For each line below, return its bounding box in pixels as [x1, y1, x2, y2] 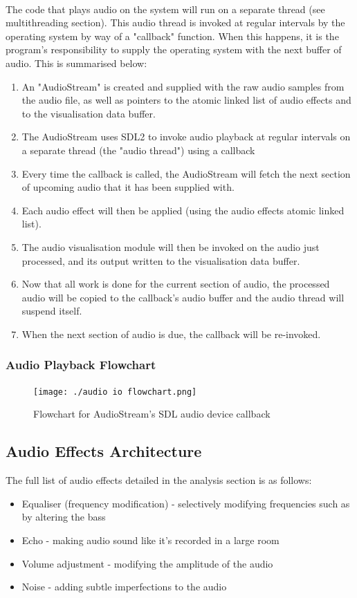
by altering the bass [21, 510, 106, 524]
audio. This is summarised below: [6, 55, 147, 70]
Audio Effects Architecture [6, 440, 202, 462]
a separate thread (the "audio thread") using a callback [21, 142, 255, 157]
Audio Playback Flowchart [6, 356, 156, 373]
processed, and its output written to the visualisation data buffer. [21, 253, 300, 268]
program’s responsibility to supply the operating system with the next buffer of [6, 42, 342, 57]
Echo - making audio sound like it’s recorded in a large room [21, 532, 280, 547]
